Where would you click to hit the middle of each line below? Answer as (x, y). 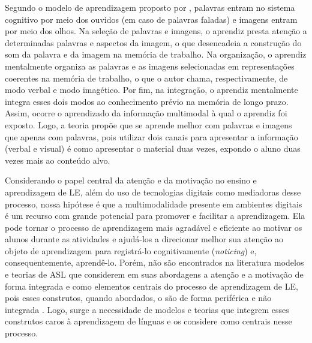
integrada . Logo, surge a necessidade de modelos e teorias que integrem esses (147, 309)
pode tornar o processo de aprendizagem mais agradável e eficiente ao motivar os (154, 227)
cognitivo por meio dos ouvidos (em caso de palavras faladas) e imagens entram (151, 19)
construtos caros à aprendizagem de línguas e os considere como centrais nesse (148, 321)
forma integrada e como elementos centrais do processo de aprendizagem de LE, (151, 286)
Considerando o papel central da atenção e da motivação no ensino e (131, 180)
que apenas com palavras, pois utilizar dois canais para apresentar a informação (151, 136)
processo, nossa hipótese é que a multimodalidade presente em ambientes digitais (154, 204)
